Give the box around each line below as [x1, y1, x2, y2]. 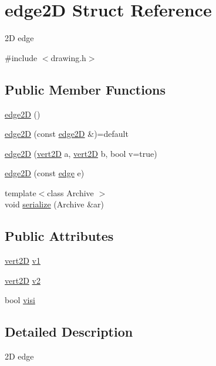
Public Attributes [5, 227, 114, 245]
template [5, 186, 36, 199]
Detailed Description [5, 323, 133, 341]
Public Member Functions [5, 80, 166, 98]
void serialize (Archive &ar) [5, 198, 104, 210]
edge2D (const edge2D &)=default [5, 127, 129, 140]
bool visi [5, 294, 35, 306]
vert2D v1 [5, 254, 41, 267]
